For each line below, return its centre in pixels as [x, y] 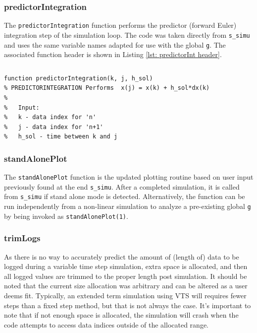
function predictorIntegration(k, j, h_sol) [78, 78]
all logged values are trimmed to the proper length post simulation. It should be [126, 276]
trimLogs [22, 238]
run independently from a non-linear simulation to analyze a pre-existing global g [128, 206]
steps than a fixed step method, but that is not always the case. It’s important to [128, 305]
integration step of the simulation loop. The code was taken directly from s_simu [127, 34]
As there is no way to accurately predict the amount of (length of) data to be [122, 256]
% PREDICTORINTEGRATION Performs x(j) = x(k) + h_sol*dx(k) [107, 88]
